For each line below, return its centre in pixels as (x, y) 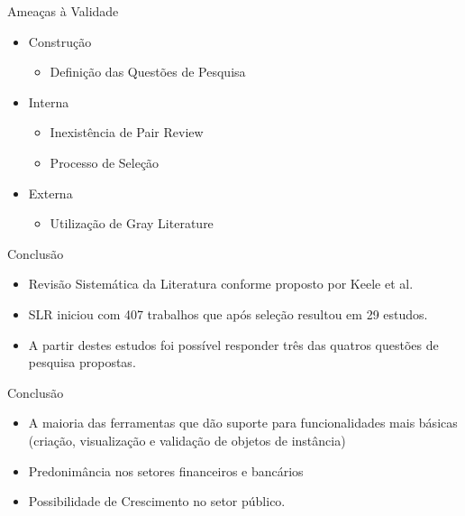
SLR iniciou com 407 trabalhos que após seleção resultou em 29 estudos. (228, 313)
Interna (49, 101)
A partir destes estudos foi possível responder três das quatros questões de (233, 344)
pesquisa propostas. (82, 362)
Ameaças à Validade (63, 11)
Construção (60, 41)
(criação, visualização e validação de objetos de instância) (187, 440)
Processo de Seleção (105, 162)
